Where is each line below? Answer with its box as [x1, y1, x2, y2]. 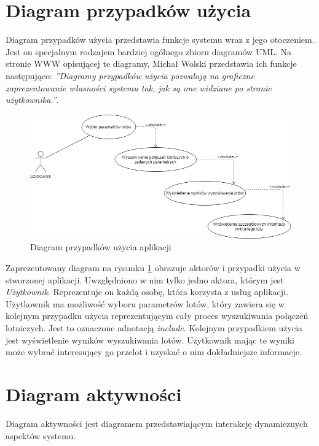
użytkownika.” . [6, 93, 59, 106]
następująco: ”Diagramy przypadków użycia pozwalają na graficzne [6, 69, 254, 82]
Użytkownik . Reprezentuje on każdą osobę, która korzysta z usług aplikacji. [6, 285, 288, 298]
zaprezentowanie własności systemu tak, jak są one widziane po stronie [6, 81, 272, 94]
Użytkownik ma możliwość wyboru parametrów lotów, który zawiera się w [6, 297, 285, 310]
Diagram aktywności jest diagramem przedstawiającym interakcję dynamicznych [6, 417, 308, 429]
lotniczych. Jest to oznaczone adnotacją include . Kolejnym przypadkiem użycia [6, 321, 303, 334]
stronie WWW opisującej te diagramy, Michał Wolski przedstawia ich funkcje [6, 57, 297, 70]
